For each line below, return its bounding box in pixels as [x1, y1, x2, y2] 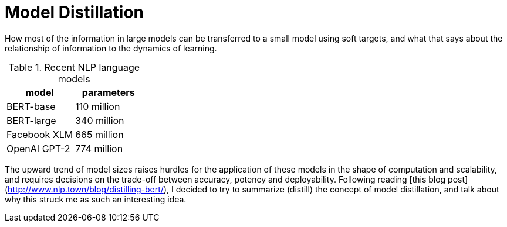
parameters [82, 86, 135, 98]
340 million [75, 114, 124, 126]
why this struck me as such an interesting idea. [5, 194, 187, 204]
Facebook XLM [6, 128, 73, 140]
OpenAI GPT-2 [6, 142, 70, 154]
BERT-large [6, 114, 56, 126]
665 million [75, 128, 124, 140]
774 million [75, 142, 123, 154]
